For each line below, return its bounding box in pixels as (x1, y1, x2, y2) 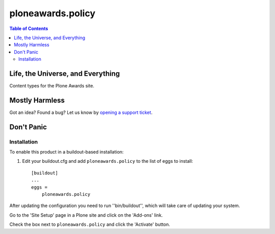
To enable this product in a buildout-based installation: (9, 149, 124, 155)
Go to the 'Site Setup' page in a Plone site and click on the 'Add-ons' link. (9, 212, 163, 218)
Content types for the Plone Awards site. (9, 83, 94, 89)
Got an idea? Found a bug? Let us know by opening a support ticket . (9, 109, 153, 115)
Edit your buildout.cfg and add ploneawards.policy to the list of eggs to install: (22, 158, 194, 164)
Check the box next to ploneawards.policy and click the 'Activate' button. (9, 221, 170, 227)
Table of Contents (9, 25, 48, 32)
